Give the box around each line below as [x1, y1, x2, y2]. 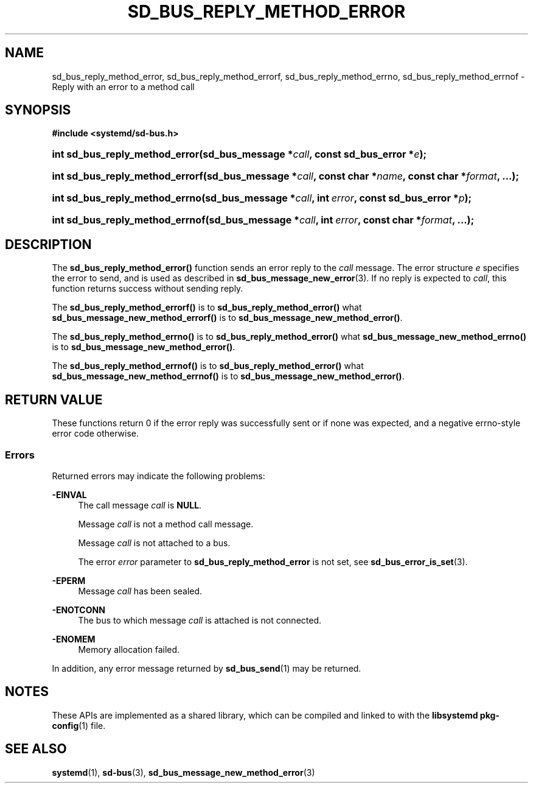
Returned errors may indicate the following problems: [52, 470, 265, 481]
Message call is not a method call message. [78, 518, 254, 529]
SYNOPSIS [5, 102, 71, 118]
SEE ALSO [5, 741, 67, 757]
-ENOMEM [52, 633, 96, 644]
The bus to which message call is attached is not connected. [78, 614, 322, 625]
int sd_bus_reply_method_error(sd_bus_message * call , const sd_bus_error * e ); [52, 148, 427, 161]
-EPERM [52, 575, 86, 586]
